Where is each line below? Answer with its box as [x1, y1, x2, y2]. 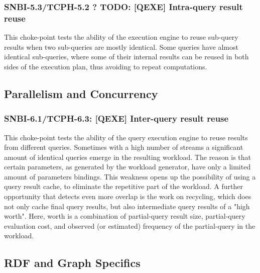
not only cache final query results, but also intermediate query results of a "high [4, 201, 250, 211]
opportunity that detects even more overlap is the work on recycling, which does [4, 191, 251, 202]
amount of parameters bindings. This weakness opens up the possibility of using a [4, 171, 256, 181]
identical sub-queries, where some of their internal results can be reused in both [4, 51, 249, 62]
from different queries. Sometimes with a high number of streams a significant [4, 142, 243, 152]
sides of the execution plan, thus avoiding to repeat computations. [4, 61, 207, 71]
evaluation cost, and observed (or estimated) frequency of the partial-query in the [4, 220, 255, 231]
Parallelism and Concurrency [4, 85, 158, 101]
